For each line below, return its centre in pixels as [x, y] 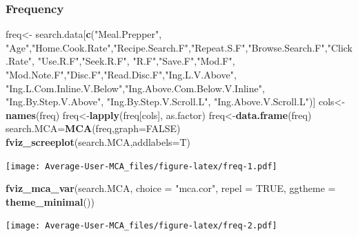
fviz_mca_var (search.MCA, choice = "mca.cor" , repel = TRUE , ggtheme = [171, 188]
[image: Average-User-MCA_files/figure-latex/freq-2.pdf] [141, 226]
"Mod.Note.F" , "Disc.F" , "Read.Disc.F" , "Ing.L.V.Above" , [121, 74]
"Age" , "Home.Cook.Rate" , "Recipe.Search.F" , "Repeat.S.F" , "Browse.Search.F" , [167, 47]
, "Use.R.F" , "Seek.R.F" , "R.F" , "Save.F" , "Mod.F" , [133, 61]
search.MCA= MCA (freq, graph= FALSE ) [93, 128]
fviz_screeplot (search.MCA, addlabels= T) [98, 141]
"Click [340, 47]
